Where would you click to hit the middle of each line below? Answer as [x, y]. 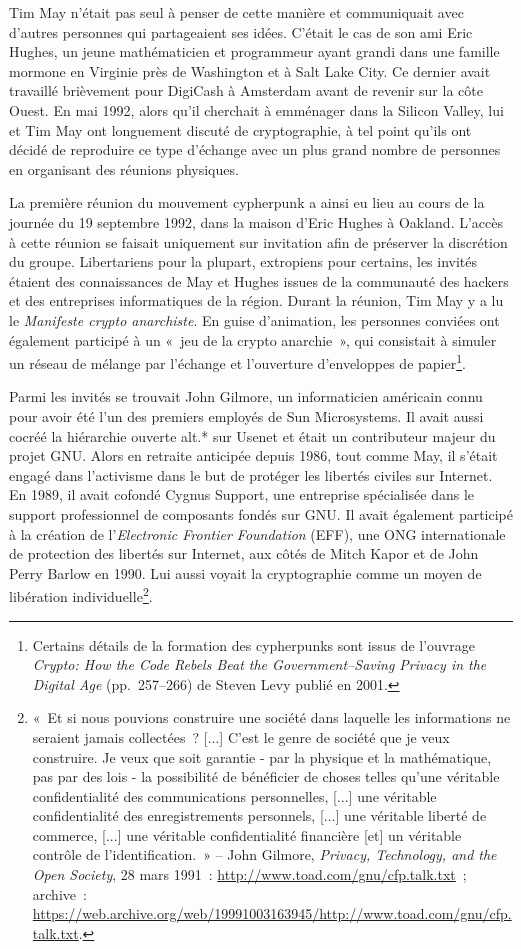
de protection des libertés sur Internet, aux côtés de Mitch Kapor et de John [244, 553]
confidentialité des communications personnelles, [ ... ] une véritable [234, 795]
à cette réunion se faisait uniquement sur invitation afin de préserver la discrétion [258, 241]
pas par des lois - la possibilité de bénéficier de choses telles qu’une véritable [266, 776]
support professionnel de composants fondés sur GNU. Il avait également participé [261, 513]
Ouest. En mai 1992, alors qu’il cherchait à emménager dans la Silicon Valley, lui [256, 109]
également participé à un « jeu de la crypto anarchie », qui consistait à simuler [253, 339]
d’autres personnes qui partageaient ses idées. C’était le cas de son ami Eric [241, 31]
